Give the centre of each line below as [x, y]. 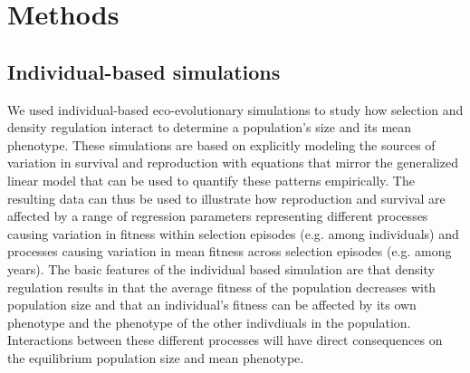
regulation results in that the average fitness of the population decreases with [222, 287]
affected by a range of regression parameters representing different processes [218, 216]
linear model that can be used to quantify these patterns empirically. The [211, 180]
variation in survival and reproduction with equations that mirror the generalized [233, 163]
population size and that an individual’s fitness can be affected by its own [212, 305]
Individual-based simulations [144, 71]
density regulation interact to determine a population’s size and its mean [210, 127]
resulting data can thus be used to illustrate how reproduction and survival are [226, 198]
